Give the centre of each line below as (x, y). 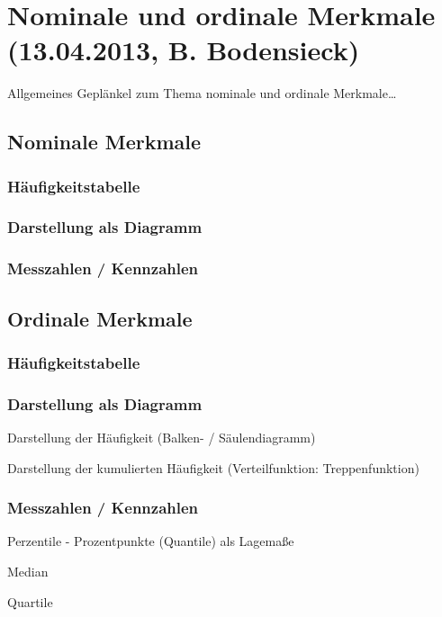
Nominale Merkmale (104, 142)
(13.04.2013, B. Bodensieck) (184, 50)
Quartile (30, 601)
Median (28, 572)
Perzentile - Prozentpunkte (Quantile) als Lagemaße (151, 541)
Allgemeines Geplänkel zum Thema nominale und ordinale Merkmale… (202, 93)
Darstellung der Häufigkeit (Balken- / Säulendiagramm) (162, 438)
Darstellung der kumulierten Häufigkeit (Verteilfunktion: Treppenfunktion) (213, 467)
